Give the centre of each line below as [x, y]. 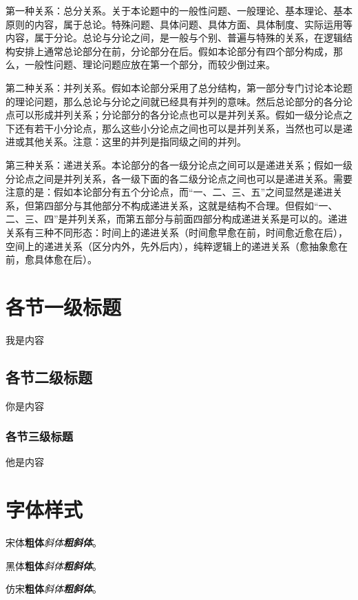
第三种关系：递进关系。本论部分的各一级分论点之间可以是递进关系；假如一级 [179, 164]
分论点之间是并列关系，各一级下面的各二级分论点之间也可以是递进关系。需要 [179, 178]
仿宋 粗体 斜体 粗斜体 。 [54, 589]
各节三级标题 [40, 436]
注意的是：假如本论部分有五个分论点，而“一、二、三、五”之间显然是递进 [169, 192]
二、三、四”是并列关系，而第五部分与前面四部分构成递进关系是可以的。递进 [177, 219]
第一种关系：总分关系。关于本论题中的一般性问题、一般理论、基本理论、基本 [179, 10]
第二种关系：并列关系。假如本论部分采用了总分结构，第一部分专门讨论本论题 [179, 87]
